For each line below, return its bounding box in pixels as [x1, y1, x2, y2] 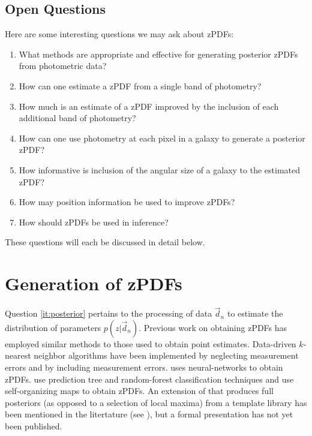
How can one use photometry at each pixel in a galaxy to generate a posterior [19, 131, 305, 144]
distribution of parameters [5, 321, 101, 333]
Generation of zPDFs [5, 271, 182, 296]
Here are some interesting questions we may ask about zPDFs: [5, 28, 234, 40]
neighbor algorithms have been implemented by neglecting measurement [34, 349, 299, 362]
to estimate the [227, 307, 283, 320]
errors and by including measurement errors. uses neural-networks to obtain [5, 361, 283, 374]
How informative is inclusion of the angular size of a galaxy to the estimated [19, 163, 300, 176]
